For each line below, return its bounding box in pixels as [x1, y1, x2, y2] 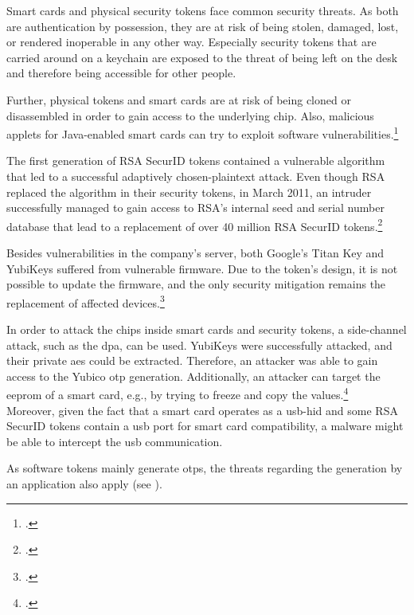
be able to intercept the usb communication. [6, 433, 223, 449]
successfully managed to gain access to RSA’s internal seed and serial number [6, 199, 385, 216]
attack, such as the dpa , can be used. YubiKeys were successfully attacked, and [6, 336, 393, 353]
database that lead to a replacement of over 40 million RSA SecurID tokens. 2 [6, 215, 383, 234]
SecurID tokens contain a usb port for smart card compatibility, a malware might [6, 417, 404, 434]
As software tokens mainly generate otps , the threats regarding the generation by [6, 460, 403, 476]
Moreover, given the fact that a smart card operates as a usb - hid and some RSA [6, 402, 398, 418]
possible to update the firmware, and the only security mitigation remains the [6, 276, 386, 292]
